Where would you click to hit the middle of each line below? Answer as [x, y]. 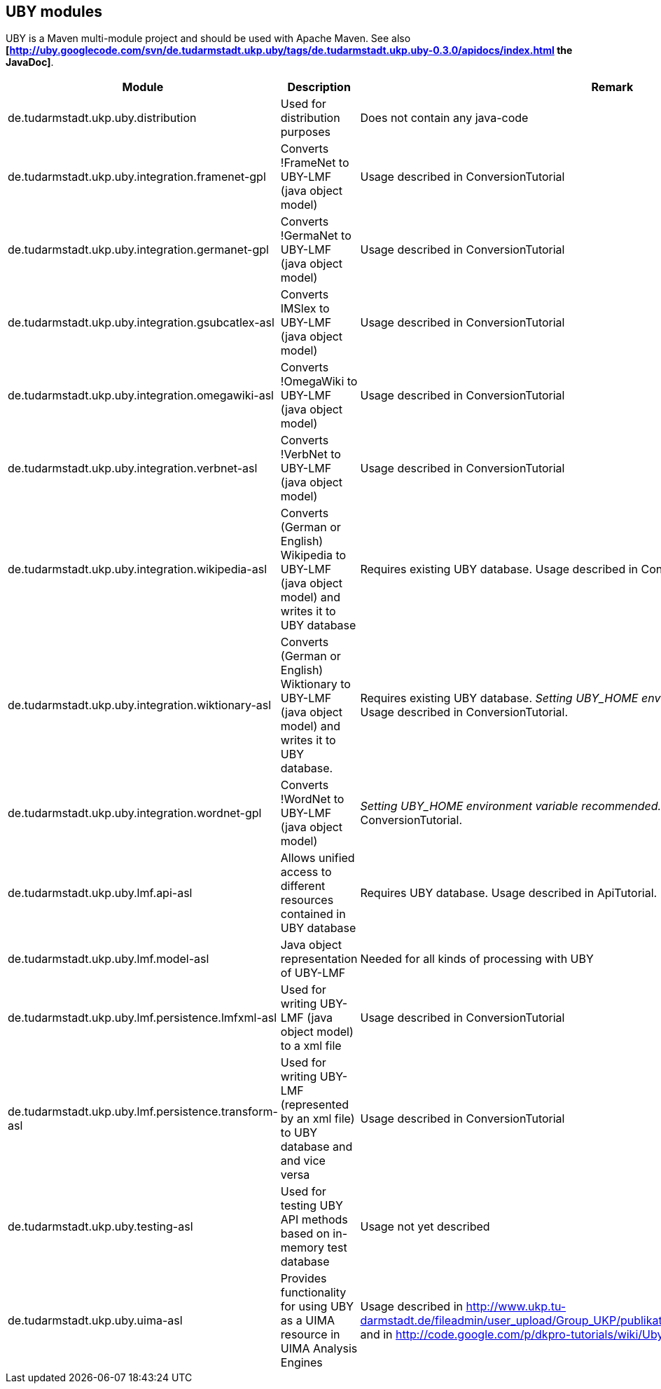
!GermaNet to [316, 236]
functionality [313, 1293]
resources [307, 900]
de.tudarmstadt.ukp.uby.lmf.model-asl [109, 959]
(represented [315, 1105]
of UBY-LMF [313, 973]
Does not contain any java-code [444, 118]
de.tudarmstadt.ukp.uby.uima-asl [95, 1321]
